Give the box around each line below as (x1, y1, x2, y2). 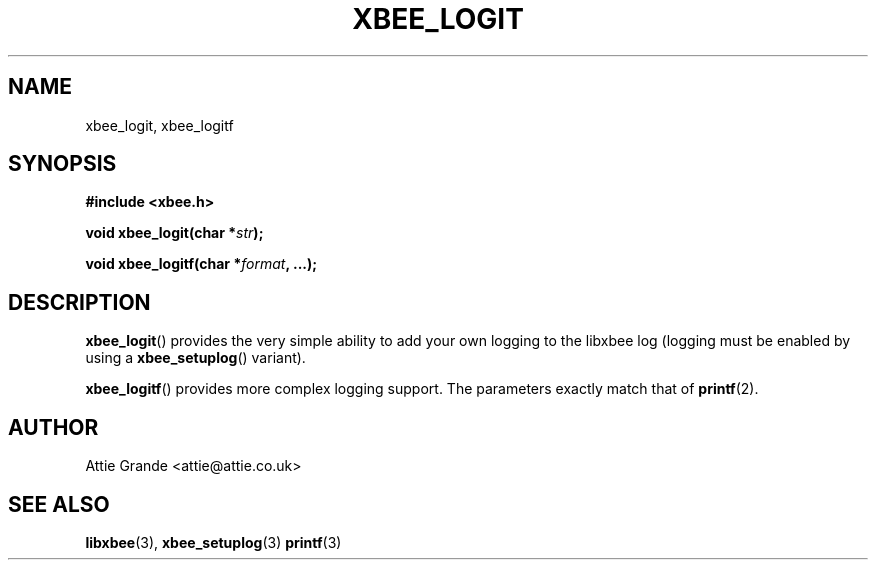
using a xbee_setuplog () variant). (85, 349, 306, 367)
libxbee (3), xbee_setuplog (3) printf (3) (85, 533, 342, 551)
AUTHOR (8, 414, 99, 440)
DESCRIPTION (8, 289, 151, 315)
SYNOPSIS (8, 151, 117, 177)
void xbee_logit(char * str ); (85, 224, 264, 242)
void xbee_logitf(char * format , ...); (85, 255, 318, 273)
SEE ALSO (8, 491, 110, 517)
